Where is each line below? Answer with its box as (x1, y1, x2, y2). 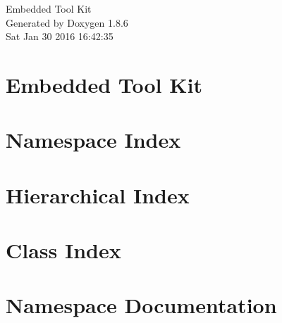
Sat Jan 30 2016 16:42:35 (6, 29, 114, 44)
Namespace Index (6, 125, 181, 154)
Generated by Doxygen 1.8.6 (6, 15, 128, 30)
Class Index (6, 236, 121, 265)
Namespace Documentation (6, 291, 277, 319)
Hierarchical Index (6, 180, 190, 209)
